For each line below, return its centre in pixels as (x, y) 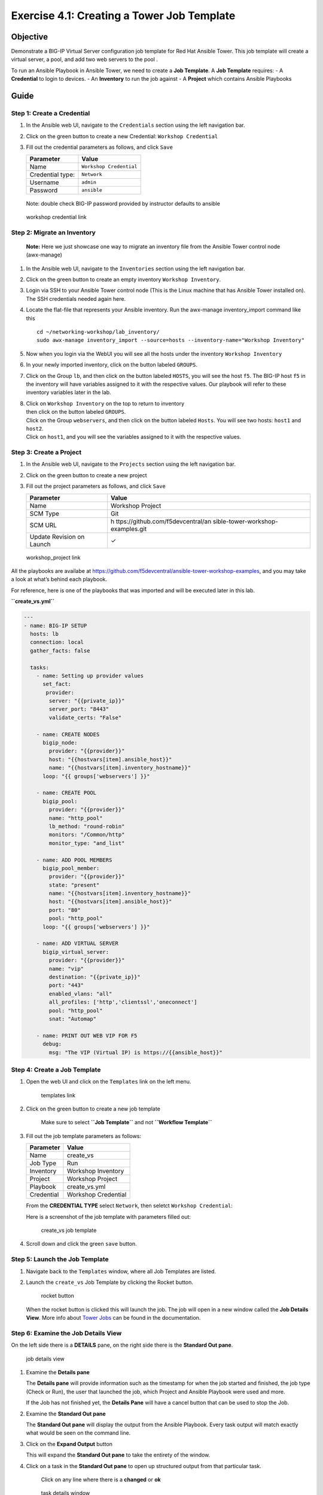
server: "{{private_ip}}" (87, 701)
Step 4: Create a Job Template (56, 1069)
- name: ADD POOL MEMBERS (74, 860)
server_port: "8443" (79, 709)
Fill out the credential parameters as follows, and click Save (100, 147)
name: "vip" (66, 968)
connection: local (57, 642)
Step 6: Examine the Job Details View (66, 1333)
